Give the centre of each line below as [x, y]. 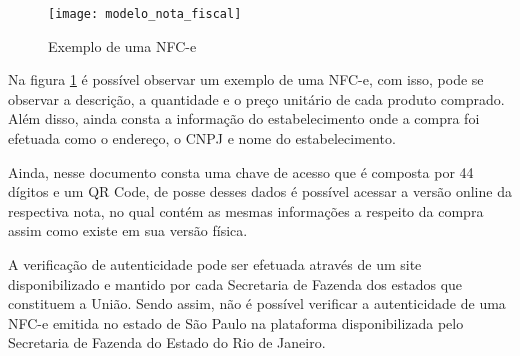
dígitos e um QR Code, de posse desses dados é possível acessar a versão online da [260, 191]
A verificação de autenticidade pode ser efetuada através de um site [215, 264]
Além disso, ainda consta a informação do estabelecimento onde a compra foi [244, 118]
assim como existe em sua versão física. [128, 230]
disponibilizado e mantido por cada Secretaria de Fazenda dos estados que [235, 283]
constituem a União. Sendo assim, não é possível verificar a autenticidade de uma [257, 303]
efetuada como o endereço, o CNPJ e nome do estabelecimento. [202, 138]
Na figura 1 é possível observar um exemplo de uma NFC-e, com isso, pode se [246, 79]
